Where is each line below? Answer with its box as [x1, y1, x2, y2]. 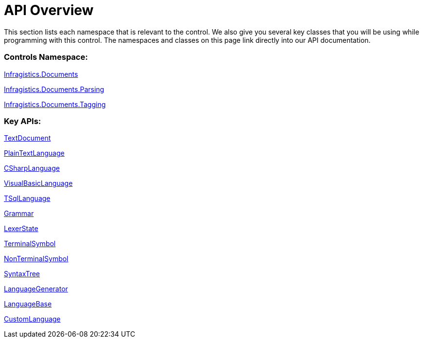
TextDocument [4, 134, 51, 143]
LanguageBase [4, 300, 52, 308]
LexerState [4, 224, 38, 233]
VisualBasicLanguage [4, 179, 73, 188]
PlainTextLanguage [4, 149, 65, 158]
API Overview [4, 2, 94, 18]
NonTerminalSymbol [4, 254, 69, 263]
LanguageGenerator [4, 285, 68, 293]
